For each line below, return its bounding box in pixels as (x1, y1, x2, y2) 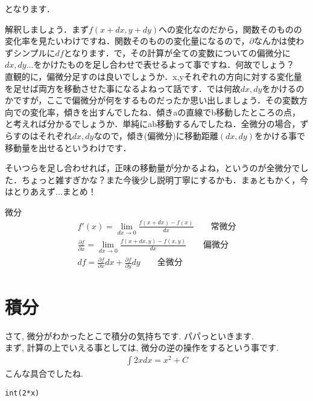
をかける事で (254, 129, 305, 142)
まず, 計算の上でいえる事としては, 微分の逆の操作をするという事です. (5, 341, 279, 354)
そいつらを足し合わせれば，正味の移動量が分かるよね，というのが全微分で (5, 161, 300, 174)
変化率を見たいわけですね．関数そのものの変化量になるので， (5, 34, 250, 47)
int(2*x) (5, 388, 40, 397)
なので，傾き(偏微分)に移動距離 (93, 129, 218, 142)
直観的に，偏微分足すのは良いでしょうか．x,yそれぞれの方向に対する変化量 (5, 70, 302, 82)
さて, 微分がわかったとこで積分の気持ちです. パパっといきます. (5, 329, 254, 342)
